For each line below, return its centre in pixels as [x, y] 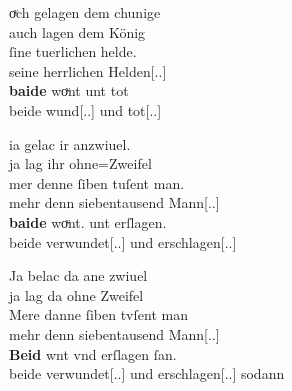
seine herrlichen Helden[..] [88, 70]
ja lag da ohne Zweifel [76, 294]
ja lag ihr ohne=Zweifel [80, 163]
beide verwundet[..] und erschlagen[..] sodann [147, 373]
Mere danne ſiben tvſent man [98, 314]
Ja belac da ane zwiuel [78, 275]
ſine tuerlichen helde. [73, 51]
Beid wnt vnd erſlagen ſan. [93, 353]
